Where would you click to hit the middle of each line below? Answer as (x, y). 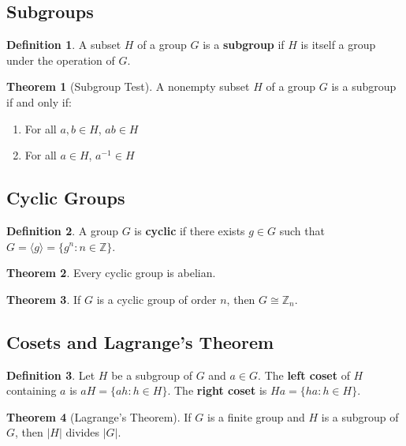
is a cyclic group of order (156, 299)
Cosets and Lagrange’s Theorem (140, 341)
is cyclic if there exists (190, 230)
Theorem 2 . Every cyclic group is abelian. (111, 273)
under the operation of (61, 60)
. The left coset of (304, 375)
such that (302, 230)
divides (83, 432)
